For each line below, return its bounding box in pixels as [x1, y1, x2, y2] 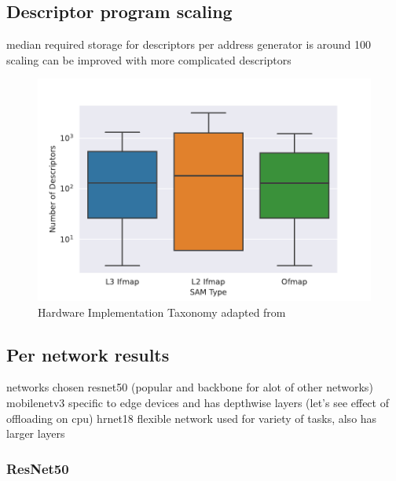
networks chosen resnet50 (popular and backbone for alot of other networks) [6, 379, 373, 395]
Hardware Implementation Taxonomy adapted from [38, 303, 286, 320]
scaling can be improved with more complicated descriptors [6, 51, 291, 68]
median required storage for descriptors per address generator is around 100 [6, 36, 372, 53]
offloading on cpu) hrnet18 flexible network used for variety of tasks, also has [6, 409, 377, 426]
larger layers [6, 425, 65, 442]
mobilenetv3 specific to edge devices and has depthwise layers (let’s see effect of [6, 395, 389, 411]
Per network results [6, 342, 170, 366]
